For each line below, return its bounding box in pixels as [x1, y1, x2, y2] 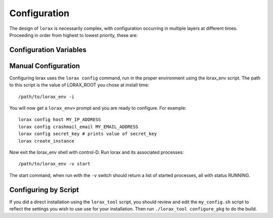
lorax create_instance [18, 138, 75, 144]
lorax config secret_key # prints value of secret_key [18, 131, 157, 137]
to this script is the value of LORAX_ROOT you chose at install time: [9, 82, 149, 88]
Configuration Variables [9, 46, 87, 54]
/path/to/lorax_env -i [18, 94, 75, 100]
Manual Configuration [9, 61, 80, 70]
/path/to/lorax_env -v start [18, 161, 90, 167]
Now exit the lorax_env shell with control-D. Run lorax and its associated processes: [9, 149, 184, 155]
